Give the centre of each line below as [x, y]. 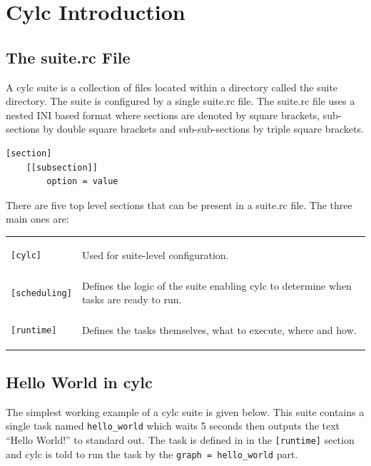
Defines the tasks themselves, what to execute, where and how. [219, 330]
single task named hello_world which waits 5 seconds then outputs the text [173, 426]
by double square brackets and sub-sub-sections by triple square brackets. [203, 129]
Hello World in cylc [79, 381]
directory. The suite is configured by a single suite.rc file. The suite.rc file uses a [181, 101]
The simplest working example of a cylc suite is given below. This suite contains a [185, 411]
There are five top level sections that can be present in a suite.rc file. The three [179, 204]
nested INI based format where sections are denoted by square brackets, [163, 115]
